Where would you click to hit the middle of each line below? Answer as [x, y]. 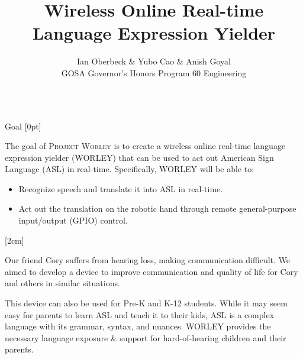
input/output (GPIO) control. [73, 220]
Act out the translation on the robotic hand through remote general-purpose [157, 208]
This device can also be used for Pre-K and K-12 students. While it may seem [146, 303]
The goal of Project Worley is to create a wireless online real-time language [145, 146]
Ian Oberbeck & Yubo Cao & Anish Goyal [154, 61]
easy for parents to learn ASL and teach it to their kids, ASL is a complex [140, 314]
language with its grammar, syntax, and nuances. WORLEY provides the [138, 326]
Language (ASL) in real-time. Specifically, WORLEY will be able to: [130, 169]
